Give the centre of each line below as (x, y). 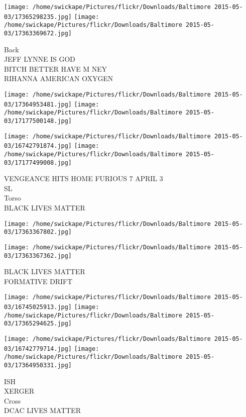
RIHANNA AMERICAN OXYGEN (59, 78)
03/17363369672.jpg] (38, 33)
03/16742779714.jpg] (38, 349)
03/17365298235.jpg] (38, 17)
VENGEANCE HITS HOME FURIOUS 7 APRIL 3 (84, 178)
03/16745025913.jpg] (38, 307)
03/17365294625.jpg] (38, 324)
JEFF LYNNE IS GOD (40, 59)
